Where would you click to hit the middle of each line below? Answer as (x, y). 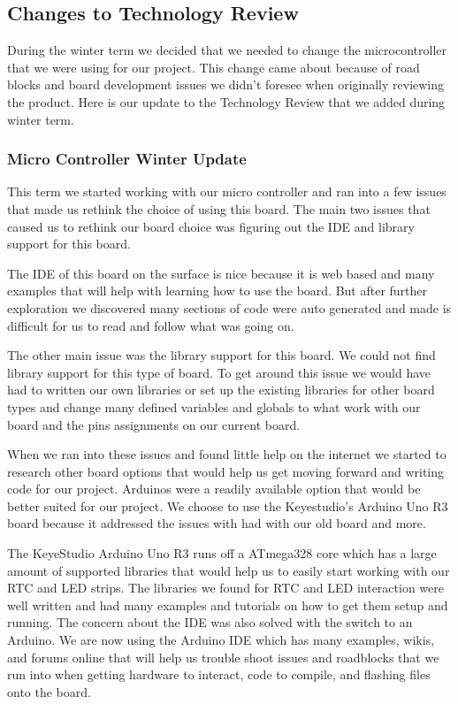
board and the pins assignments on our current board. (154, 424)
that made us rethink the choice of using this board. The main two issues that (219, 208)
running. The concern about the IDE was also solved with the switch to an (210, 622)
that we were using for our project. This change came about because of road (214, 67)
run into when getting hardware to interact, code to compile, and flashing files (219, 674)
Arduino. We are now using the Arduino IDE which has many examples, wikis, (221, 640)
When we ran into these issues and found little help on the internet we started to (227, 454)
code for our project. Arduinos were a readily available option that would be (214, 489)
